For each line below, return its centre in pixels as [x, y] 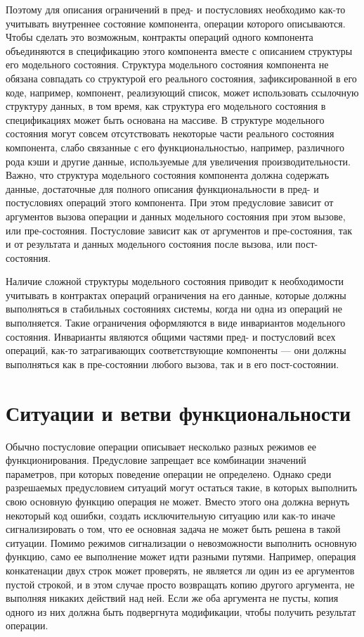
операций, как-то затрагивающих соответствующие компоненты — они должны [176, 350]
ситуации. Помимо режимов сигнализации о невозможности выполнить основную [181, 542]
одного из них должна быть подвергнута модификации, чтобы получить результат [181, 611]
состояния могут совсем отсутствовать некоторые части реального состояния [170, 133]
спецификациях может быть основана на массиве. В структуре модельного [165, 119]
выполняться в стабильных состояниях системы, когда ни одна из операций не [174, 309]
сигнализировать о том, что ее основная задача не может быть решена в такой [173, 529]
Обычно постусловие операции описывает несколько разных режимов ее [161, 446]
